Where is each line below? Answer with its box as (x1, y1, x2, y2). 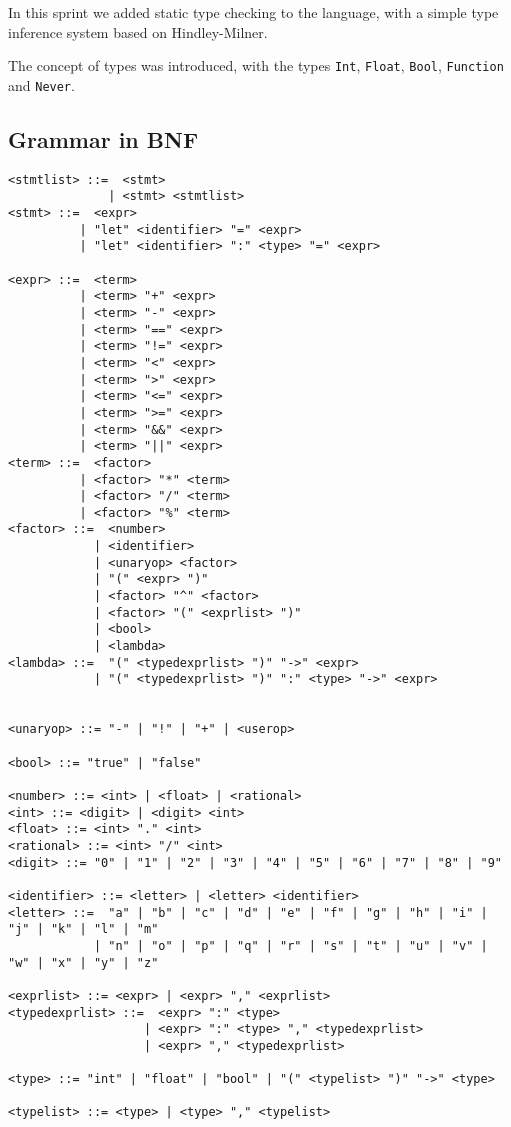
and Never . (8, 74, 75, 95)
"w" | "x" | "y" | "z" (8, 955, 159, 970)
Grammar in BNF (8, 123, 199, 154)
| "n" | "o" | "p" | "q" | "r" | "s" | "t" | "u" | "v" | (93, 938, 488, 953)
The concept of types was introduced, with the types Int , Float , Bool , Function (8, 55, 504, 76)
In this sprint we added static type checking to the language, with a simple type (8, 2, 499, 22)
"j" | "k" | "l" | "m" (8, 922, 159, 937)
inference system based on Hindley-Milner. (8, 21, 268, 42)
